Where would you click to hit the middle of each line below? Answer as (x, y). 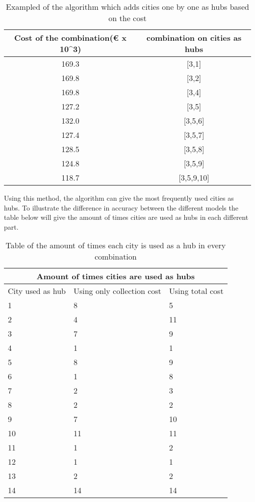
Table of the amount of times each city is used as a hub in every (116, 245)
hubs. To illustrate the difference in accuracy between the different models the (121, 207)
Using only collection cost (117, 291)
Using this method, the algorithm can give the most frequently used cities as (119, 198)
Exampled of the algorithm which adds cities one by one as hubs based (127, 7)
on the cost (127, 18)
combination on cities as (194, 38)
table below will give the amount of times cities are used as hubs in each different (126, 217)
